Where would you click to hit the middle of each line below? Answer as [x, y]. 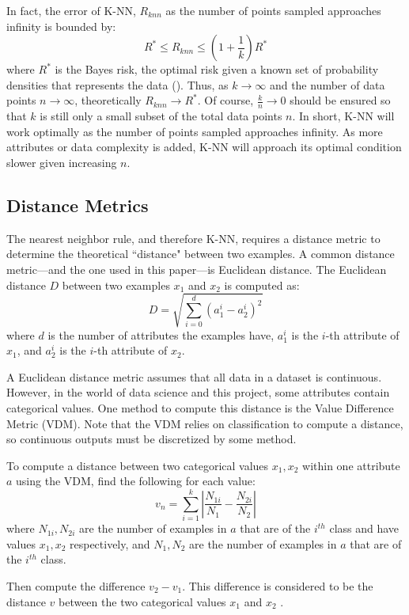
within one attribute [351, 465]
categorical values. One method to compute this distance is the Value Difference [200, 408]
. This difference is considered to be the [278, 585]
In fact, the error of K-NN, [71, 10]
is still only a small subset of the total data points [161, 116]
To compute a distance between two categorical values [138, 465]
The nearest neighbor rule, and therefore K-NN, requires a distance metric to [193, 238]
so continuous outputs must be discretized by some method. [151, 439]
